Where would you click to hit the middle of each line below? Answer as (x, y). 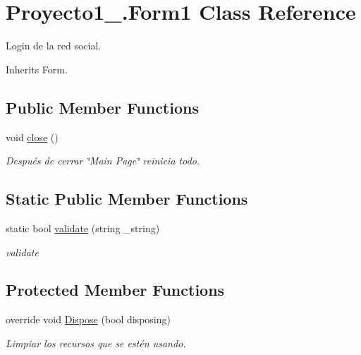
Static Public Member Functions (127, 199)
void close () (32, 137)
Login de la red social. (54, 46)
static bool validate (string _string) (83, 228)
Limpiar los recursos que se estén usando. (96, 343)
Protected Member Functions (115, 290)
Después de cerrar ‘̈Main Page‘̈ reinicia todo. (103, 161)
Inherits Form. (37, 69)
